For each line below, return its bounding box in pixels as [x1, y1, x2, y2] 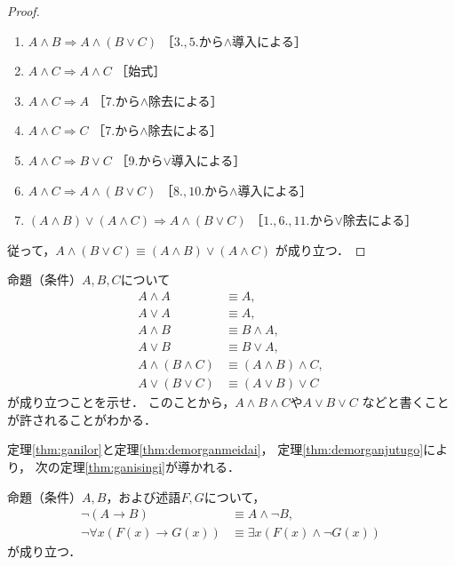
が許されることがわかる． [7, 410, 156, 428]
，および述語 [106, 487, 181, 506]
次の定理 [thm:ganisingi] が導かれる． [35, 457, 241, 475]
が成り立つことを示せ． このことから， [7, 393, 235, 411]
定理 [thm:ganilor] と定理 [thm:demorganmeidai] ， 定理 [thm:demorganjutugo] [7, 440, 424, 458]
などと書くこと [362, 393, 450, 411]
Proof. [7, 2, 40, 20]
